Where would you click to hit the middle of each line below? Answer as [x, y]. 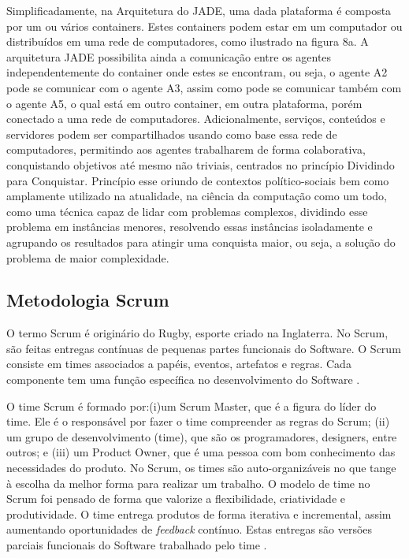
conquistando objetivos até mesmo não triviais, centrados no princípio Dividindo [201, 164]
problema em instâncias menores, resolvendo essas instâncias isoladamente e [190, 227]
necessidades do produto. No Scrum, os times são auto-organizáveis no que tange [201, 468]
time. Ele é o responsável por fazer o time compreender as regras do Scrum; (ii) [198, 421]
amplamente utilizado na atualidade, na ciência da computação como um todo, [197, 196]
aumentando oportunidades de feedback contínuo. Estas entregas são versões [190, 529]
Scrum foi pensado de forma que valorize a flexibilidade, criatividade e [176, 498]
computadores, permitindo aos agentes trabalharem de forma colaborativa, [186, 149]
